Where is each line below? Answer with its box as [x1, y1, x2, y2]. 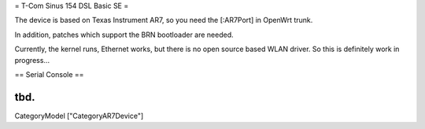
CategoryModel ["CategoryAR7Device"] [14, 111, 144, 120]
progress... [14, 55, 50, 64]
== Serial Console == [14, 69, 84, 79]
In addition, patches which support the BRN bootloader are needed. [14, 30, 234, 39]
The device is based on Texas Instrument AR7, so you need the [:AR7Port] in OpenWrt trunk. [14, 16, 313, 25]
